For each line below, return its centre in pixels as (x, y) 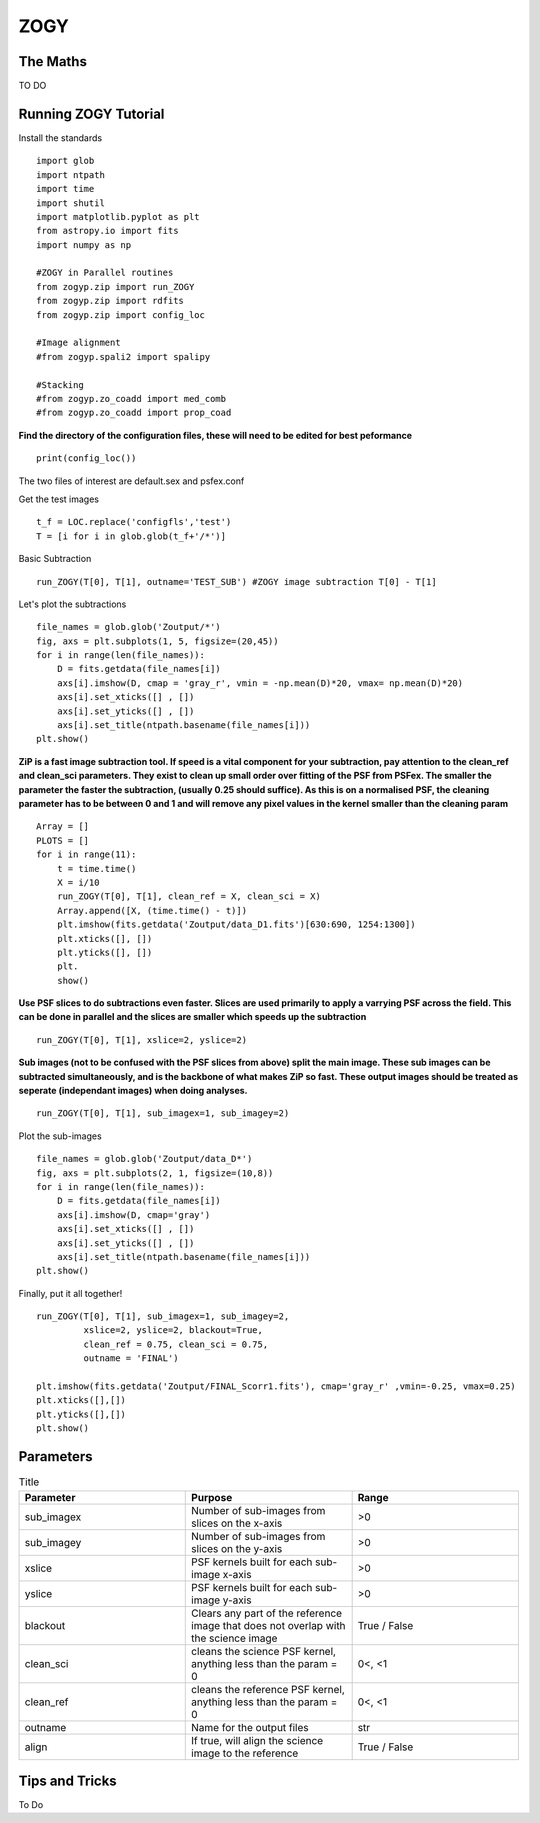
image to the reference (245, 1753)
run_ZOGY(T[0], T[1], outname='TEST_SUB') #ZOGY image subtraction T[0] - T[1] (236, 581)
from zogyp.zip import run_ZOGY (115, 286)
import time (65, 189)
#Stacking (60, 384)
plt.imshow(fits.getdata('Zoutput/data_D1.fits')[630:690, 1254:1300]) (236, 924)
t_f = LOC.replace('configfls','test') (134, 522)
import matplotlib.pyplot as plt (118, 216)
